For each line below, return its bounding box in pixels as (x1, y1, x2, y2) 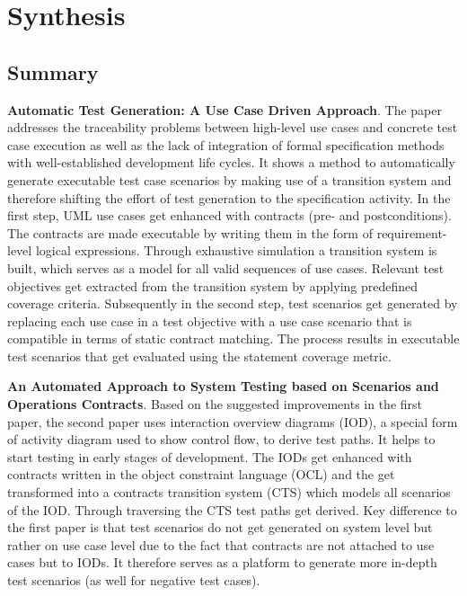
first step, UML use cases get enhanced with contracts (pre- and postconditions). (7, 206, 452, 225)
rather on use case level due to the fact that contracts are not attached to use (7, 535, 435, 554)
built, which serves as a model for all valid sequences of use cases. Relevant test (7, 258, 445, 277)
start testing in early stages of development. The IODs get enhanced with (7, 447, 412, 466)
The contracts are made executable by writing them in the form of (7, 223, 373, 242)
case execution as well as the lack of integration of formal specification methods (7, 135, 445, 154)
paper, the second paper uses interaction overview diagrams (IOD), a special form (7, 412, 458, 431)
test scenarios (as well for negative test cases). (7, 571, 260, 590)
